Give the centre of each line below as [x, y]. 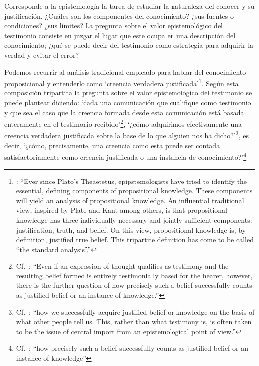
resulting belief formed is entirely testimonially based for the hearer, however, [134, 275]
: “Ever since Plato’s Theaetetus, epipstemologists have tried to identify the [131, 181]
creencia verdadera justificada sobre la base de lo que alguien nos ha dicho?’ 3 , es [127, 135]
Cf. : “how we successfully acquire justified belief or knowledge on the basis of [135, 312]
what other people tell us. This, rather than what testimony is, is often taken [134, 321]
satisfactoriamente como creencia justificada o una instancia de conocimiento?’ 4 [126, 156]
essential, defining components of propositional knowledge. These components [134, 191]
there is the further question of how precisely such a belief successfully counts [134, 285]
